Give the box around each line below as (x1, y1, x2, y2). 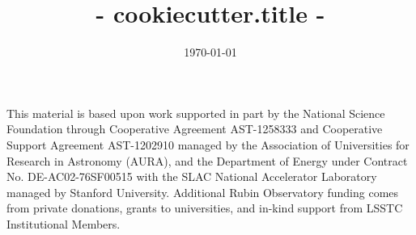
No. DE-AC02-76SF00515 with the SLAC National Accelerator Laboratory (6, 168, 377, 185)
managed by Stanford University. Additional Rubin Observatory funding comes (6, 183, 399, 200)
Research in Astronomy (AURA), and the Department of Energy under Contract (6, 152, 408, 169)
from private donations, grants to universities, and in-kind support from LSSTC (6, 199, 403, 216)
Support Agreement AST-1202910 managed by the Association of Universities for (6, 136, 410, 153)
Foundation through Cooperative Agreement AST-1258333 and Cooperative (6, 120, 383, 137)
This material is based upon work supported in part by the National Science (6, 104, 385, 121)
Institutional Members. (6, 215, 121, 232)
